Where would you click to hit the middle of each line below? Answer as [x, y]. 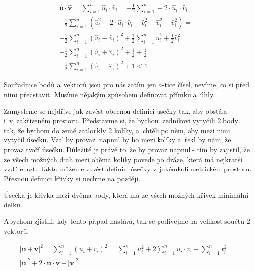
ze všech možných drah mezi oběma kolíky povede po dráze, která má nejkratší [123, 159]
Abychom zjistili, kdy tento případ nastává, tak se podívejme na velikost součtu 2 [127, 221]
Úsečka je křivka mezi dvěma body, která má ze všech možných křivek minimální [126, 195]
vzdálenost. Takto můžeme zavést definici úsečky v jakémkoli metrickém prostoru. [128, 169]
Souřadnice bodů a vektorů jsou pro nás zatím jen [80, 85]
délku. [13, 204]
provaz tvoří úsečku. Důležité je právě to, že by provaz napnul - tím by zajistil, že [127, 149]
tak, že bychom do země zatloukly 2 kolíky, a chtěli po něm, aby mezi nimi [117, 130]
